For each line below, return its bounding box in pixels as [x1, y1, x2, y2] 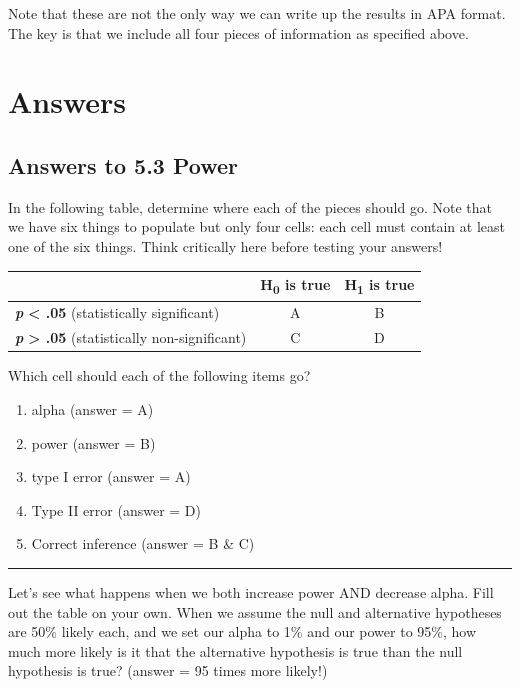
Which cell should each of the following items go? [8, 365, 311, 386]
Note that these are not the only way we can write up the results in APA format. [8, 3, 506, 23]
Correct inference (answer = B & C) [31, 533, 255, 554]
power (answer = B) [31, 432, 156, 453]
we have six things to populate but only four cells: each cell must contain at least [8, 216, 505, 237]
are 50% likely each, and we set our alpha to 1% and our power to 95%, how [8, 621, 477, 642]
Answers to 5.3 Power [8, 149, 239, 180]
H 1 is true [344, 274, 415, 297]
